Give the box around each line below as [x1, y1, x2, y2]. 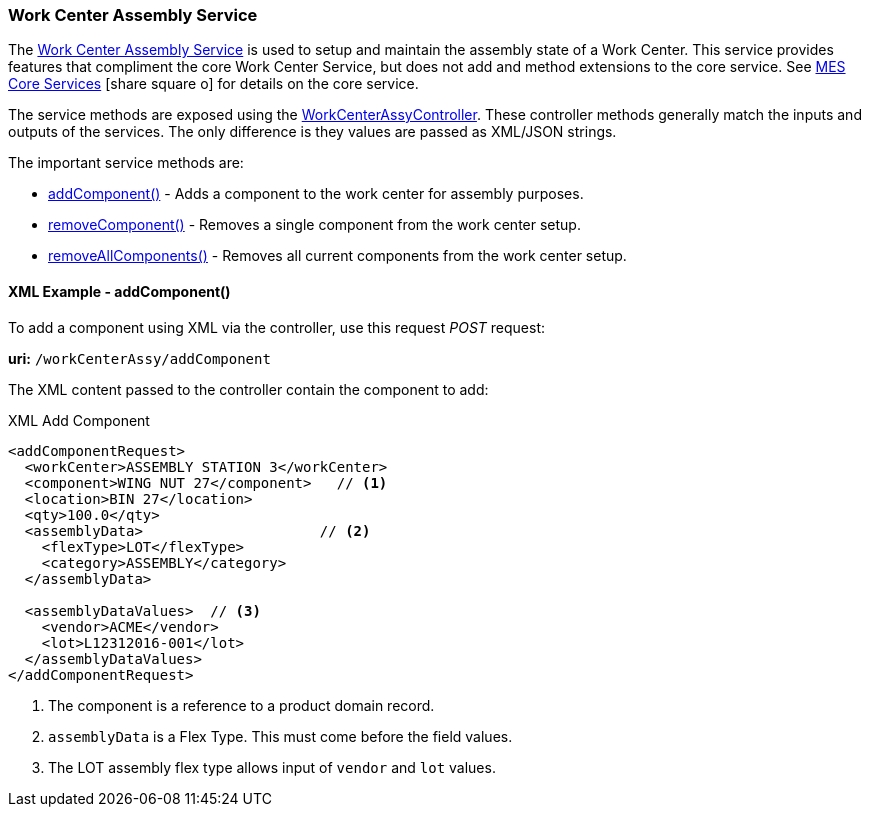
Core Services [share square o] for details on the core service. [8, 75, 419, 93]
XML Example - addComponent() [8, 282, 231, 300]
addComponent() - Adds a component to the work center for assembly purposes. [48, 185, 584, 203]
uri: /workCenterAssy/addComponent [8, 349, 271, 367]
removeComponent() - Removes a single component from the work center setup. [48, 216, 581, 234]
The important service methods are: [8, 154, 244, 172]
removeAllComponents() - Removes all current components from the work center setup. [48, 247, 627, 265]
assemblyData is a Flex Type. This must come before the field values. [48, 727, 513, 745]
